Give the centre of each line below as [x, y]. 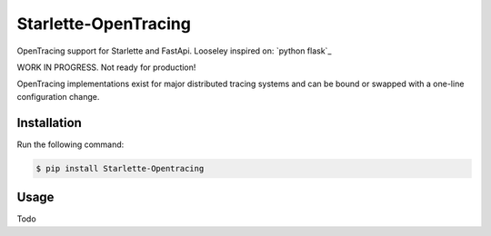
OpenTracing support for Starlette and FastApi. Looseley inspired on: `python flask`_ [174, 51]
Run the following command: [70, 144]
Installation [49, 123]
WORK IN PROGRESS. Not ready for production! [106, 67]
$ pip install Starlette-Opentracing [120, 168]
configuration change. [58, 96]
